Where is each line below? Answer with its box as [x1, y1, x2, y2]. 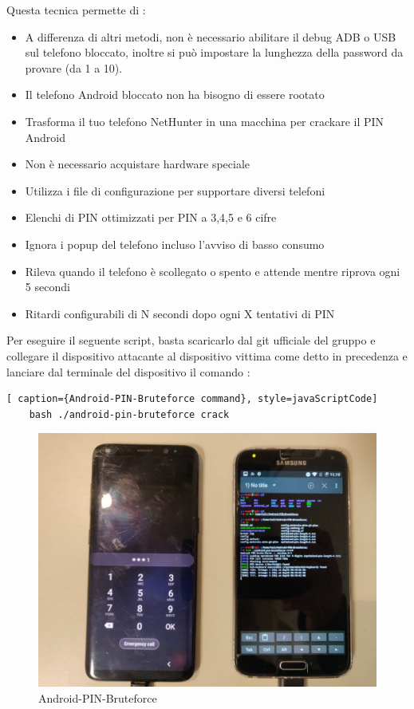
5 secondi [25, 278, 70, 295]
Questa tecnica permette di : [6, 2, 146, 18]
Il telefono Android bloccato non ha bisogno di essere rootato [25, 86, 325, 103]
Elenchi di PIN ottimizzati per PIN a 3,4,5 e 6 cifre [25, 209, 277, 226]
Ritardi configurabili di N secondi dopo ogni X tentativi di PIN [25, 305, 335, 321]
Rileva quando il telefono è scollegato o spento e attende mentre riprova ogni [25, 262, 400, 279]
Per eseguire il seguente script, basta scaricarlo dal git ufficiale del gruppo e [6, 332, 376, 349]
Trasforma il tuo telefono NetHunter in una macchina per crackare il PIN [25, 112, 384, 129]
